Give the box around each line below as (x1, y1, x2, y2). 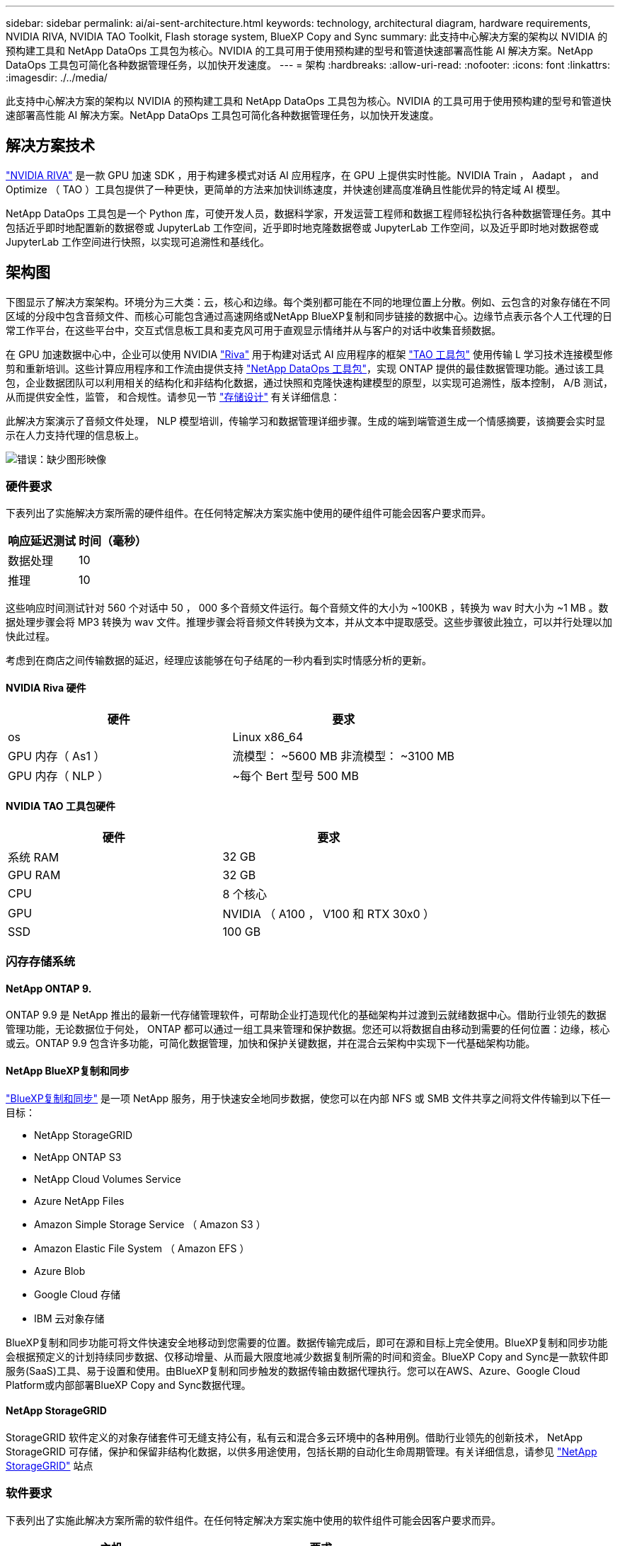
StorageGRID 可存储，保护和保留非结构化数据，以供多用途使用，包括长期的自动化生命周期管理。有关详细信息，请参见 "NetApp (6, 1445, 597, 1458)
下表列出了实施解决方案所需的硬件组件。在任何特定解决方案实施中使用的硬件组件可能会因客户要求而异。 (6, 507, 491, 520)
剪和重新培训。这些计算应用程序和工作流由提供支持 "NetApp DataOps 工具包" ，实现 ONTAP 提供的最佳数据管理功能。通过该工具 (6, 362, 604, 374)
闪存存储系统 (6, 954, 76, 969)
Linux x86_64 (232, 729, 304, 744)
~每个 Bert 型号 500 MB (232, 768, 360, 783)
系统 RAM (8, 849, 59, 864)
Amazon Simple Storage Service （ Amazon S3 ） (34, 1218, 266, 1230)
